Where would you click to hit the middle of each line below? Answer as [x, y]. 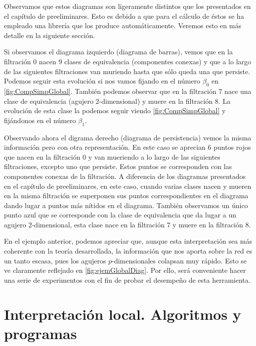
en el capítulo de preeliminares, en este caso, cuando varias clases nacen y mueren [128, 186]
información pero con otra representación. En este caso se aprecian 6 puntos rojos [128, 147]
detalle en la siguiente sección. [50, 35]
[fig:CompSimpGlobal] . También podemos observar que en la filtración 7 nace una [128, 91]
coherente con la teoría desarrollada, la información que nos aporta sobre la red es [128, 251]
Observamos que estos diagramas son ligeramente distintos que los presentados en [128, 6]
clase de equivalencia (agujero [49, 101]
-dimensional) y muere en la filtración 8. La [165, 101]
